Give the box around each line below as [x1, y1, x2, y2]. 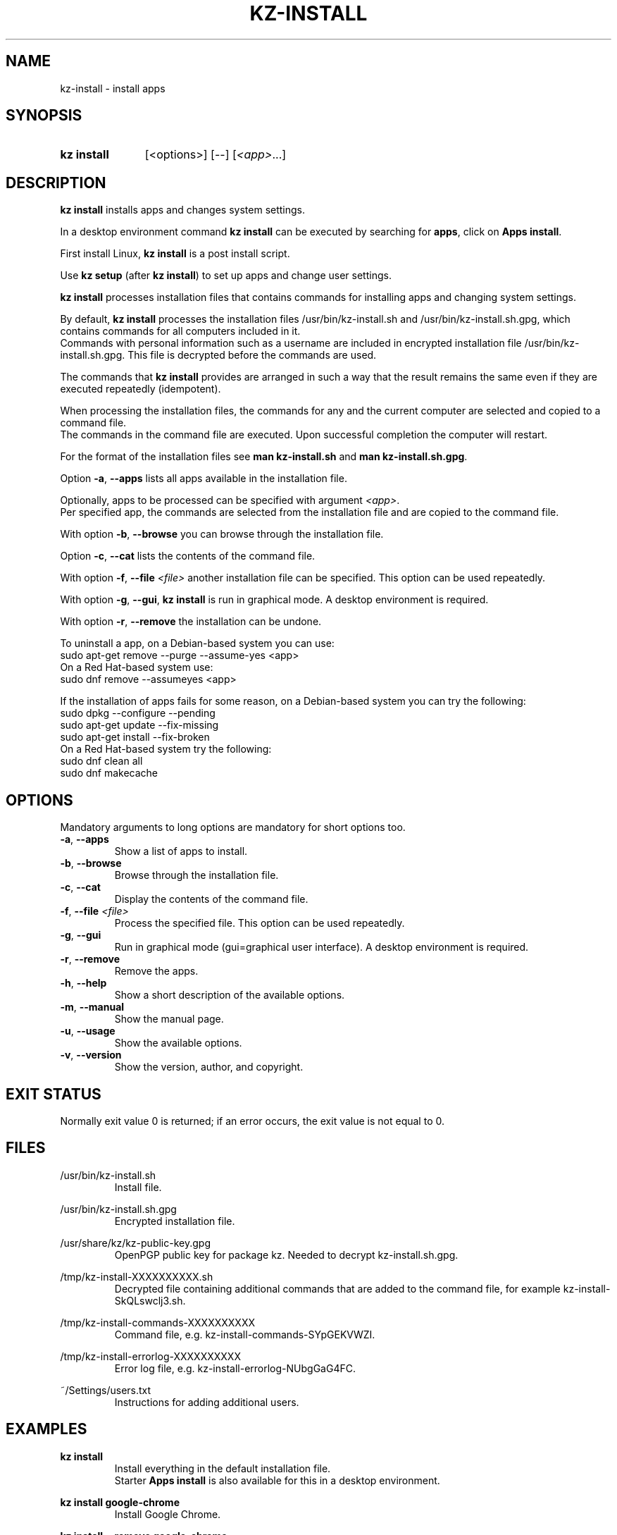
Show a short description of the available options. [114, 989, 345, 1001]
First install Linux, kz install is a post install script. [60, 247, 290, 260]
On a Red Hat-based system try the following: [60, 743, 272, 756]
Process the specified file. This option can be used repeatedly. [114, 917, 405, 930]
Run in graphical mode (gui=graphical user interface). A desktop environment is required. [114, 941, 529, 954]
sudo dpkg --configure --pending [60, 707, 216, 720]
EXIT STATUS [6, 1085, 101, 1103]
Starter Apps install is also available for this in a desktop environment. [114, 1474, 440, 1486]
